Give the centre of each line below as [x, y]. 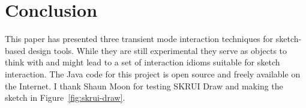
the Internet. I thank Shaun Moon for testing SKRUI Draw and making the [144, 85]
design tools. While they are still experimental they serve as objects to [157, 50]
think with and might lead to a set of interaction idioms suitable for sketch [142, 62]
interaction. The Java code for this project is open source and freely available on [153, 73]
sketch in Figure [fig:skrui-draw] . [65, 97]
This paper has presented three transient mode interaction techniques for [139, 39]
